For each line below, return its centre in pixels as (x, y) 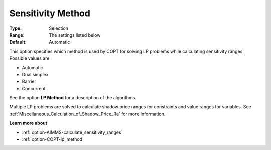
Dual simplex (35, 74)
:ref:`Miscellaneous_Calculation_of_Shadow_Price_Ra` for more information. (87, 114)
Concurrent (34, 88)
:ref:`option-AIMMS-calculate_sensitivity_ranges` (72, 132)
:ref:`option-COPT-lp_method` (53, 139)
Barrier (29, 82)
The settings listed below (75, 35)
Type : (16, 28)
